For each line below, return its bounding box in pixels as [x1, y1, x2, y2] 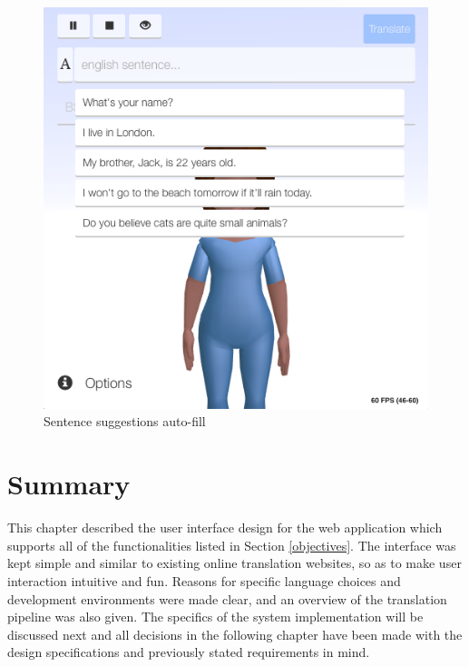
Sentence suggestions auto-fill [44, 412, 206, 431]
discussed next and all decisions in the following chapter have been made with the [7, 624, 463, 643]
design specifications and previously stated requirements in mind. [7, 642, 370, 662]
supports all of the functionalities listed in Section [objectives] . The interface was [7, 535, 456, 554]
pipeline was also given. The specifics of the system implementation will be [7, 607, 424, 626]
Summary [7, 465, 131, 503]
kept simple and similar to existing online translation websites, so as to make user [7, 553, 462, 572]
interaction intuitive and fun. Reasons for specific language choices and [7, 571, 401, 590]
